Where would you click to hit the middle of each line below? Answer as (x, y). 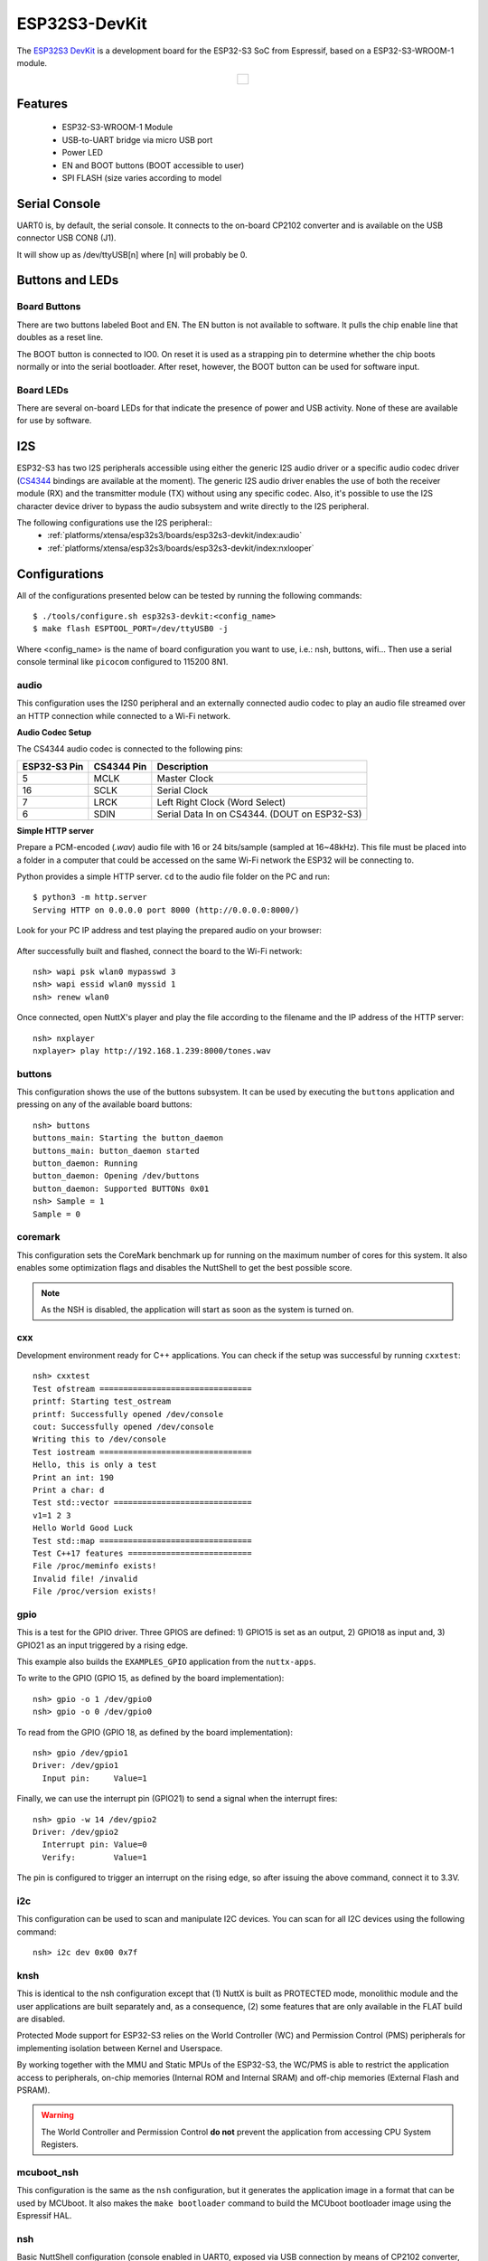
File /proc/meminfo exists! (95, 1566)
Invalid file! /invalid (85, 1579)
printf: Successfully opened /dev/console (128, 1414)
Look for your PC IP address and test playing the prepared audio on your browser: (169, 931)
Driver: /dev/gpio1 (76, 1765)
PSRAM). (33, 2090)
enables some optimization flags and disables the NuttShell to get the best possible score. (184, 1268)
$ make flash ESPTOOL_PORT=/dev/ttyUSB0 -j (131, 629)
